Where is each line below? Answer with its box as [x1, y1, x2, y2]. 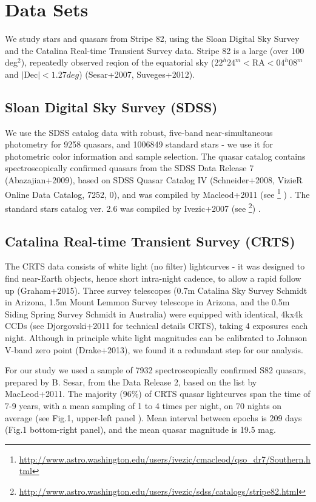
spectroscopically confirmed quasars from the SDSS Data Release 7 [5, 161, 254, 174]
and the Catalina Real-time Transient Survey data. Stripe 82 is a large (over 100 [5, 44, 304, 56]
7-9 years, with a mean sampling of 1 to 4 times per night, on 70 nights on [5, 399, 282, 412]
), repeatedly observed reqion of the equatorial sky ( [21, 56, 215, 69]
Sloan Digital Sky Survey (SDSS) [5, 97, 218, 116]
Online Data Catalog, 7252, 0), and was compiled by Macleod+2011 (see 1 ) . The [5, 186, 310, 200]
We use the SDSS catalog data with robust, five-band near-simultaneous [5, 126, 273, 138]
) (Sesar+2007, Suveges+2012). [79, 67, 195, 80]
